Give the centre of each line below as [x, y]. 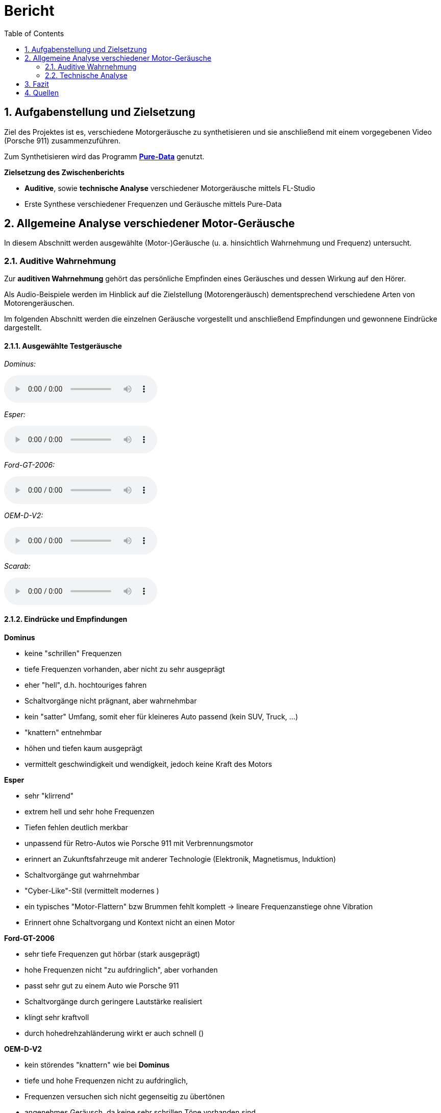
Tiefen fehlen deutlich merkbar [76, 827]
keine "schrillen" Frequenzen [73, 653]
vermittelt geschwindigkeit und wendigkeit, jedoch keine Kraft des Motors [148, 764]
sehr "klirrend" [49, 795]
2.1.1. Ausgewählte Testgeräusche [63, 346]
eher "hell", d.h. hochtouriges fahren [86, 685]
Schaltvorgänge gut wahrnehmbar [82, 875]
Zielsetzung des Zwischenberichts [64, 172]
